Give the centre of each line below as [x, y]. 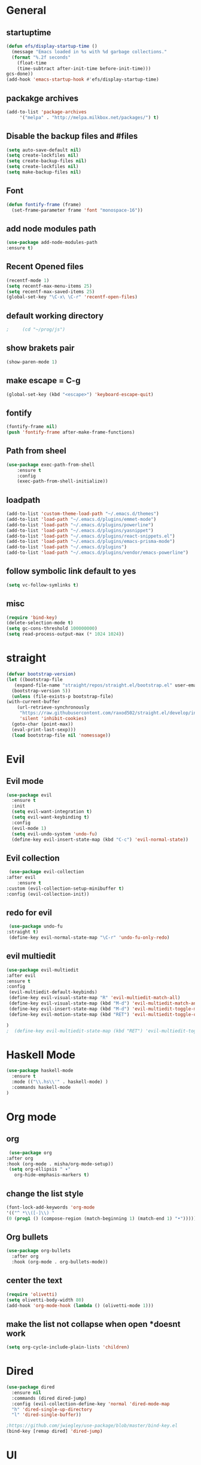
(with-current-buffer [33, 702]
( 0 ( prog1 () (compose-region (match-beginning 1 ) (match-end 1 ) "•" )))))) [103, 1218]
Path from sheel [36, 451]
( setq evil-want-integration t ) [52, 812]
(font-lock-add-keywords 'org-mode [51, 1207]
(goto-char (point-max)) [42, 724]
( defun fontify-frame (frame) [44, 205]
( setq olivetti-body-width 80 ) [45, 1300]
